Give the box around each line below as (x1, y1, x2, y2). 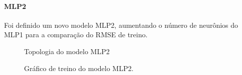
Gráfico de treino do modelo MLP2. (24, 63, 134, 73)
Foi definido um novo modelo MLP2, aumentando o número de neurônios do (4, 19, 238, 30)
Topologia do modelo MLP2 (24, 46, 110, 56)
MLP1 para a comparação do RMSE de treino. (4, 29, 148, 40)
